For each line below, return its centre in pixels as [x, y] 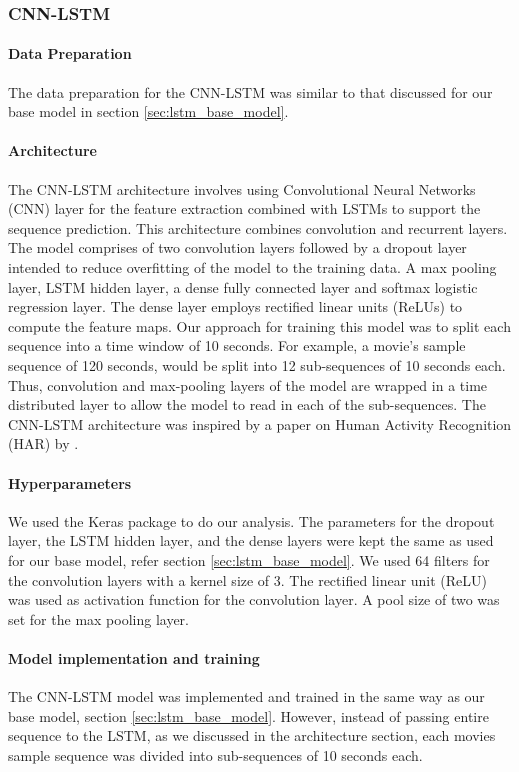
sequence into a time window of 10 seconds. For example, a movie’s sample [237, 345]
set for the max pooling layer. [98, 618]
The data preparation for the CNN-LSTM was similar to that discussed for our [250, 91]
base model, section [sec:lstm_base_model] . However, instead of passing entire [248, 715]
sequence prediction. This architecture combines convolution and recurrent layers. [258, 227]
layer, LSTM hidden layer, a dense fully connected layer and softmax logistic [243, 286]
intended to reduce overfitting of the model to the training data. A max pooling [252, 267]
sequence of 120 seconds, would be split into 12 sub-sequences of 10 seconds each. [257, 364]
